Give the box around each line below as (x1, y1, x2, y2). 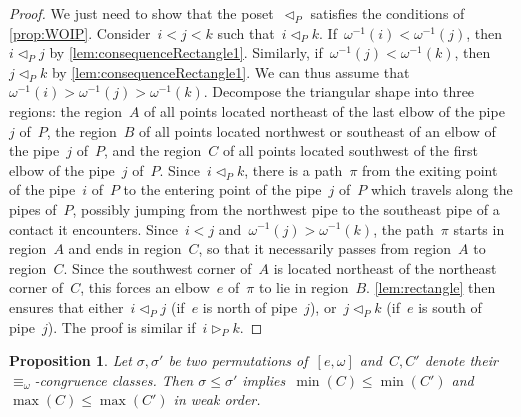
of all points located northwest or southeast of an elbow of (139, 120, 496, 141)
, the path (373, 218, 434, 239)
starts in (453, 218, 505, 239)
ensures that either (9, 296, 124, 317)
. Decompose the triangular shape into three (203, 81, 475, 102)
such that (217, 22, 275, 43)
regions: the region (9, 100, 122, 121)
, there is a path (244, 159, 343, 180)
